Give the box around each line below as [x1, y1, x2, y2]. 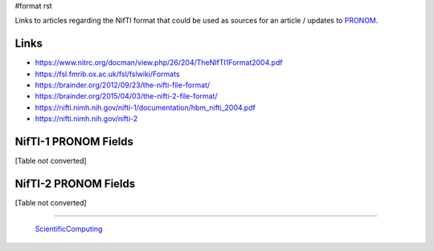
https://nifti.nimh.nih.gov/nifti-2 [35, 114, 138, 123]
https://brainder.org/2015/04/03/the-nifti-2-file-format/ [35, 91, 218, 101]
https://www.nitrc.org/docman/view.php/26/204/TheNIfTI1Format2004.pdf [35, 58, 283, 67]
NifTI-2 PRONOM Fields [14, 176, 136, 190]
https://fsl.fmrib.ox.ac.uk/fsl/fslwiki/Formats [35, 69, 180, 79]
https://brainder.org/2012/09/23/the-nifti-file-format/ [35, 80, 211, 90]
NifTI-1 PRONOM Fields [14, 135, 134, 148]
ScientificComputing [35, 225, 103, 234]
